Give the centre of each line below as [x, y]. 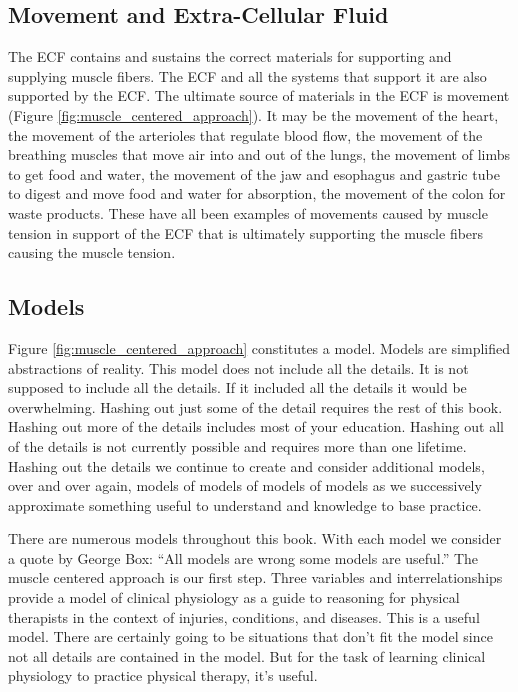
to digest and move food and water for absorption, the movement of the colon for [257, 193]
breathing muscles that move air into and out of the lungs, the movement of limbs [259, 154]
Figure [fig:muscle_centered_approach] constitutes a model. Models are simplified [259, 347]
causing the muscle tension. [92, 252]
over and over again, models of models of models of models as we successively [245, 485]
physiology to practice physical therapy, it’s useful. [163, 675]
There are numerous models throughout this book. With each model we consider [255, 538]
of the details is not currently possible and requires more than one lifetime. [237, 445]
